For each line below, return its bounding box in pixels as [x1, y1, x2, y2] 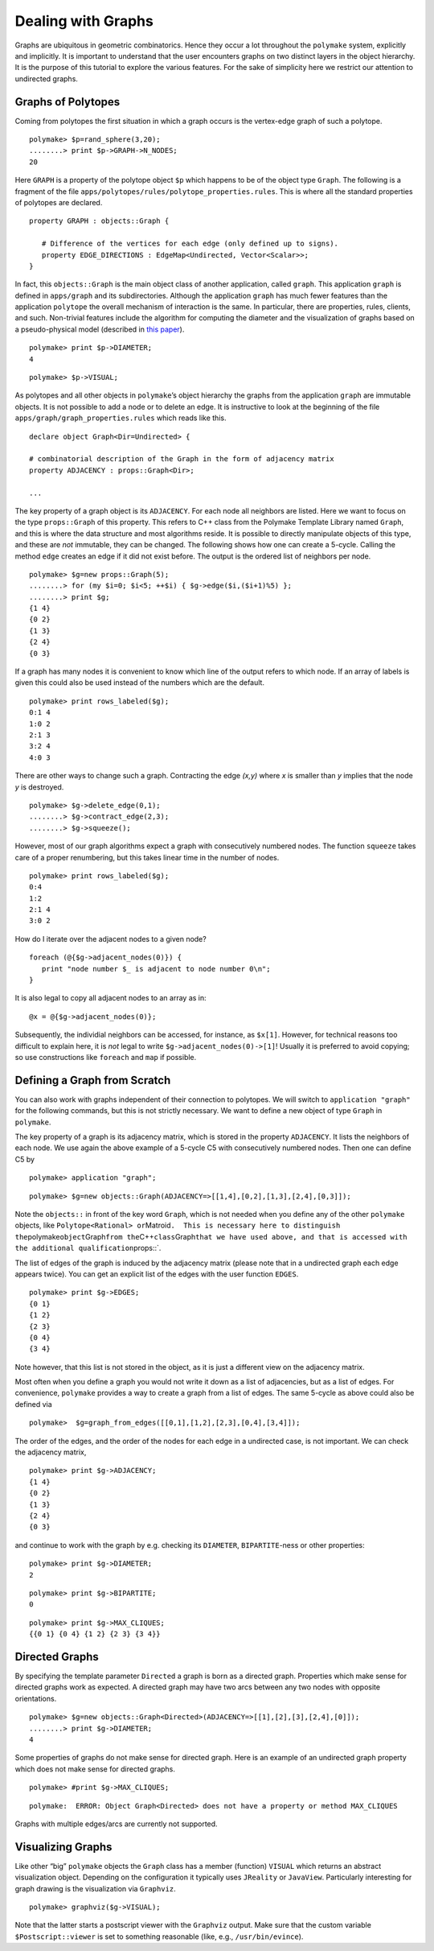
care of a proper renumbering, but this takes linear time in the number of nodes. [14, 852, 280, 862]
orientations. [14, 1693, 57, 1703]
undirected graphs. [14, 73, 78, 84]
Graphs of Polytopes [14, 95, 121, 109]
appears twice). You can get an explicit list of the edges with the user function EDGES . [14, 1268, 299, 1279]
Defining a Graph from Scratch [14, 1073, 171, 1087]
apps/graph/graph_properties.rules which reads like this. [14, 413, 227, 423]
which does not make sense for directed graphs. [14, 1763, 176, 1774]
